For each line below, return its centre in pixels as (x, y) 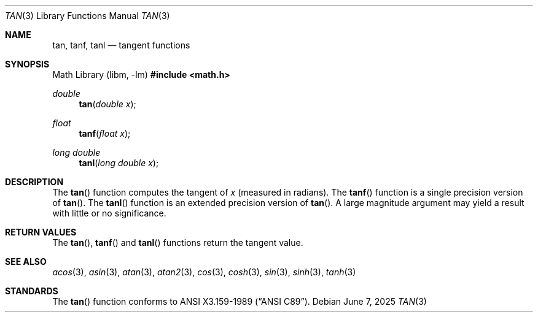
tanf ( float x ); (105, 133)
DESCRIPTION (34, 182)
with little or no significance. (109, 213)
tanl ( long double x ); (119, 163)
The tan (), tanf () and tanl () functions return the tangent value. (178, 243)
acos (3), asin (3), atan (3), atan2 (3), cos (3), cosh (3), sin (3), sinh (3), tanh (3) (204, 272)
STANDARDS (32, 291)
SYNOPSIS (27, 64)
